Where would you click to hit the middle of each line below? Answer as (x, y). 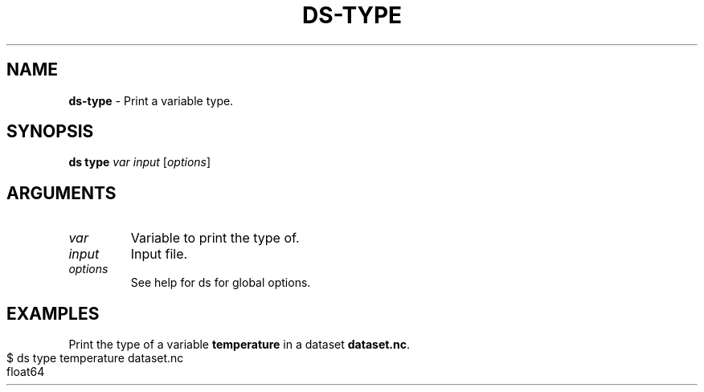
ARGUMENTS (61, 193)
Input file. (159, 254)
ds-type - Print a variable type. (151, 100)
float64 (26, 372)
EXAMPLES (53, 313)
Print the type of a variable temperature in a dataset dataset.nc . (239, 345)
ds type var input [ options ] (140, 162)
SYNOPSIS (50, 132)
